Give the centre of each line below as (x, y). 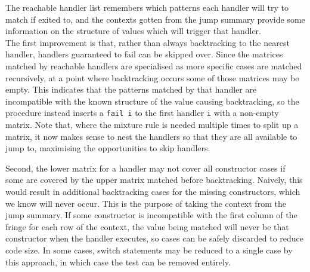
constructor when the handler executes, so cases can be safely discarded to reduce (155, 238)
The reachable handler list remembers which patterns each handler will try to (147, 7)
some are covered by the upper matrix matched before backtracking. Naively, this (154, 180)
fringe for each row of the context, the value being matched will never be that (147, 226)
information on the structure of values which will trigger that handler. (133, 31)
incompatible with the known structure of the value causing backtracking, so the (152, 101)
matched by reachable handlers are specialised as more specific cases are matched (154, 65)
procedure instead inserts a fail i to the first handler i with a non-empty (142, 113)
